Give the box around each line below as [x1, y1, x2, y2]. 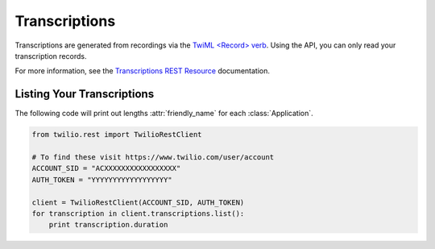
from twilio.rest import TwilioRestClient [31, 130, 202, 139]
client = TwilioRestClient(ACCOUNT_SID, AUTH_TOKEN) [31, 197, 245, 207]
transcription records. [14, 51, 87, 60]
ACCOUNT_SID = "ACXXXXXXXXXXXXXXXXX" [31, 164, 181, 173]
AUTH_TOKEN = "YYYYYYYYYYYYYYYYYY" [31, 175, 172, 185]
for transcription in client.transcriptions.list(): [31, 209, 245, 218]
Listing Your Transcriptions [14, 87, 155, 101]
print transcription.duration [48, 220, 168, 230]
